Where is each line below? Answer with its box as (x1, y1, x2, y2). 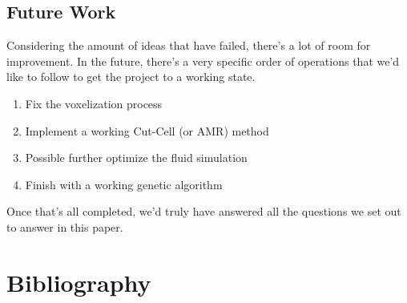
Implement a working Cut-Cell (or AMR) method (25, 122, 269, 139)
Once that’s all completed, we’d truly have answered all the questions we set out (6, 203, 401, 220)
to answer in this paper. (6, 218, 123, 235)
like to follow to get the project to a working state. (6, 68, 256, 85)
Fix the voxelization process (25, 95, 163, 111)
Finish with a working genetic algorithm (25, 176, 223, 192)
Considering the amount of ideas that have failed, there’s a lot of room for (6, 37, 371, 54)
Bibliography (6, 265, 151, 298)
